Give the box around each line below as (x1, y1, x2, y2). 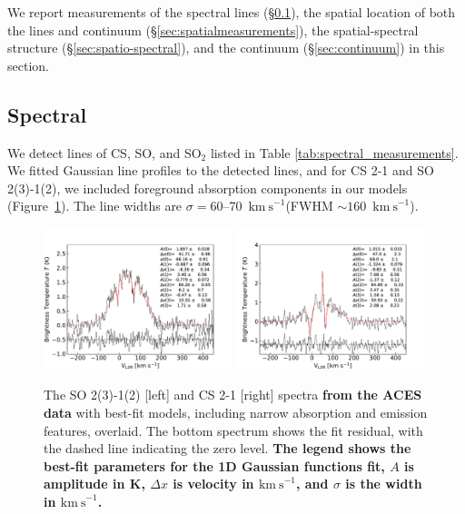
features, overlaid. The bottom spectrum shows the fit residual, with (44, 420, 423, 440)
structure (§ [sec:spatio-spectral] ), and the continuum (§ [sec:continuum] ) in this (7, 38, 445, 57)
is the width (345, 474, 422, 493)
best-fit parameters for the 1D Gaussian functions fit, (44, 456, 385, 475)
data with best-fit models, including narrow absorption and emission (44, 402, 428, 421)
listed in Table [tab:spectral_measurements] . (210, 143, 459, 162)
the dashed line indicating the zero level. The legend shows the (44, 439, 411, 458)
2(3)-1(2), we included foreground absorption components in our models (7, 178, 408, 197)
